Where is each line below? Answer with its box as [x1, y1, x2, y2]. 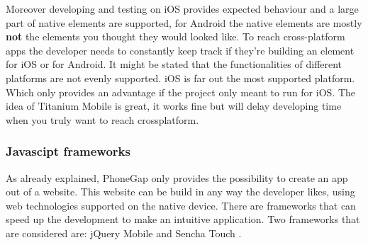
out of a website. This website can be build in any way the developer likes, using [6, 184, 355, 199]
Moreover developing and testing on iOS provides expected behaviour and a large [6, 1, 359, 16]
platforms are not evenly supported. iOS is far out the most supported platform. [6, 70, 355, 85]
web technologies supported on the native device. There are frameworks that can [6, 198, 356, 212]
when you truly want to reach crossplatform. [6, 112, 199, 127]
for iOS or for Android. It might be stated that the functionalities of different [6, 57, 342, 72]
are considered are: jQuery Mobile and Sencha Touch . [6, 225, 242, 240]
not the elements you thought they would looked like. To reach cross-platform [6, 29, 345, 44]
